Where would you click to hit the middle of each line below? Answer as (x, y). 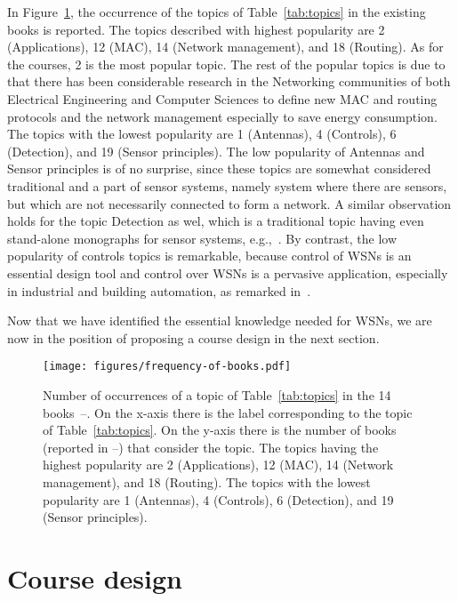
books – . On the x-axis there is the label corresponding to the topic (228, 412)
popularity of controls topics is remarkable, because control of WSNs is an (209, 256)
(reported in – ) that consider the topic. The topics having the (211, 447)
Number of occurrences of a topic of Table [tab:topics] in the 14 (217, 394)
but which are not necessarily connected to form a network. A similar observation (229, 203)
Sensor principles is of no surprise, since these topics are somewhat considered (219, 168)
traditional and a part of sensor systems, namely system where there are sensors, (227, 185)
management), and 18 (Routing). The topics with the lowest (207, 481)
